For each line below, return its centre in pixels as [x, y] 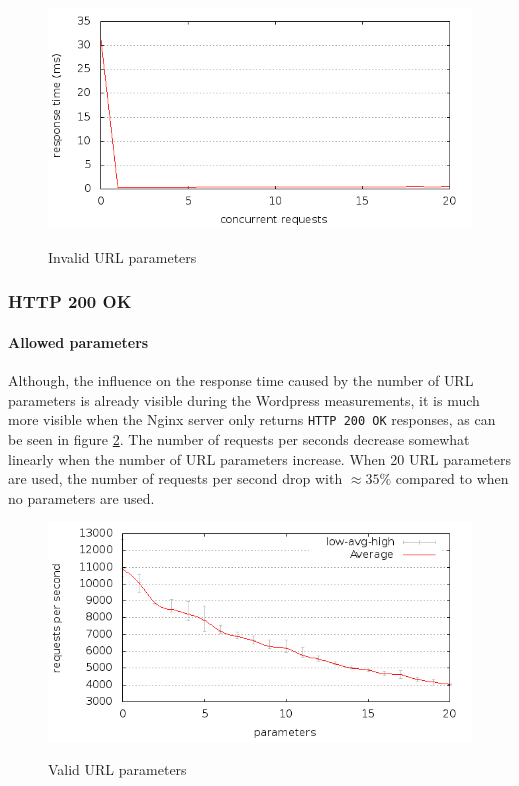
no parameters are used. [81, 497]
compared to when [452, 478]
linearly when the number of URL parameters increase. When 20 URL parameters [259, 458]
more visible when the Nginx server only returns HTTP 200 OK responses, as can [252, 419]
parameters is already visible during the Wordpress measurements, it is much [244, 399]
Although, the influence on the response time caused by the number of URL [241, 380]
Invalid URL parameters [122, 256]
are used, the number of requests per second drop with [175, 478]
